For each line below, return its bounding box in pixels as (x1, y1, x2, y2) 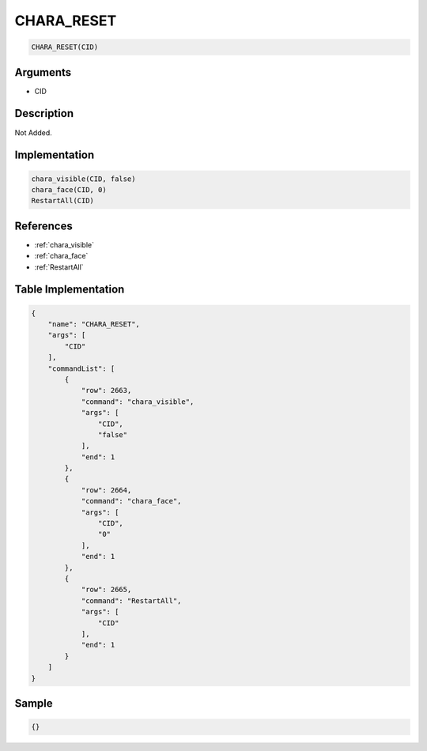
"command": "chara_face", (81, 496, 182, 506)
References (14, 219, 73, 232)
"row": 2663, (81, 386, 132, 395)
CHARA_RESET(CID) (31, 43, 99, 51)
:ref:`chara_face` (34, 251, 89, 261)
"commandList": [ (47, 364, 115, 373)
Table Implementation (14, 283, 125, 296)
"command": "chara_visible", (81, 397, 195, 406)
